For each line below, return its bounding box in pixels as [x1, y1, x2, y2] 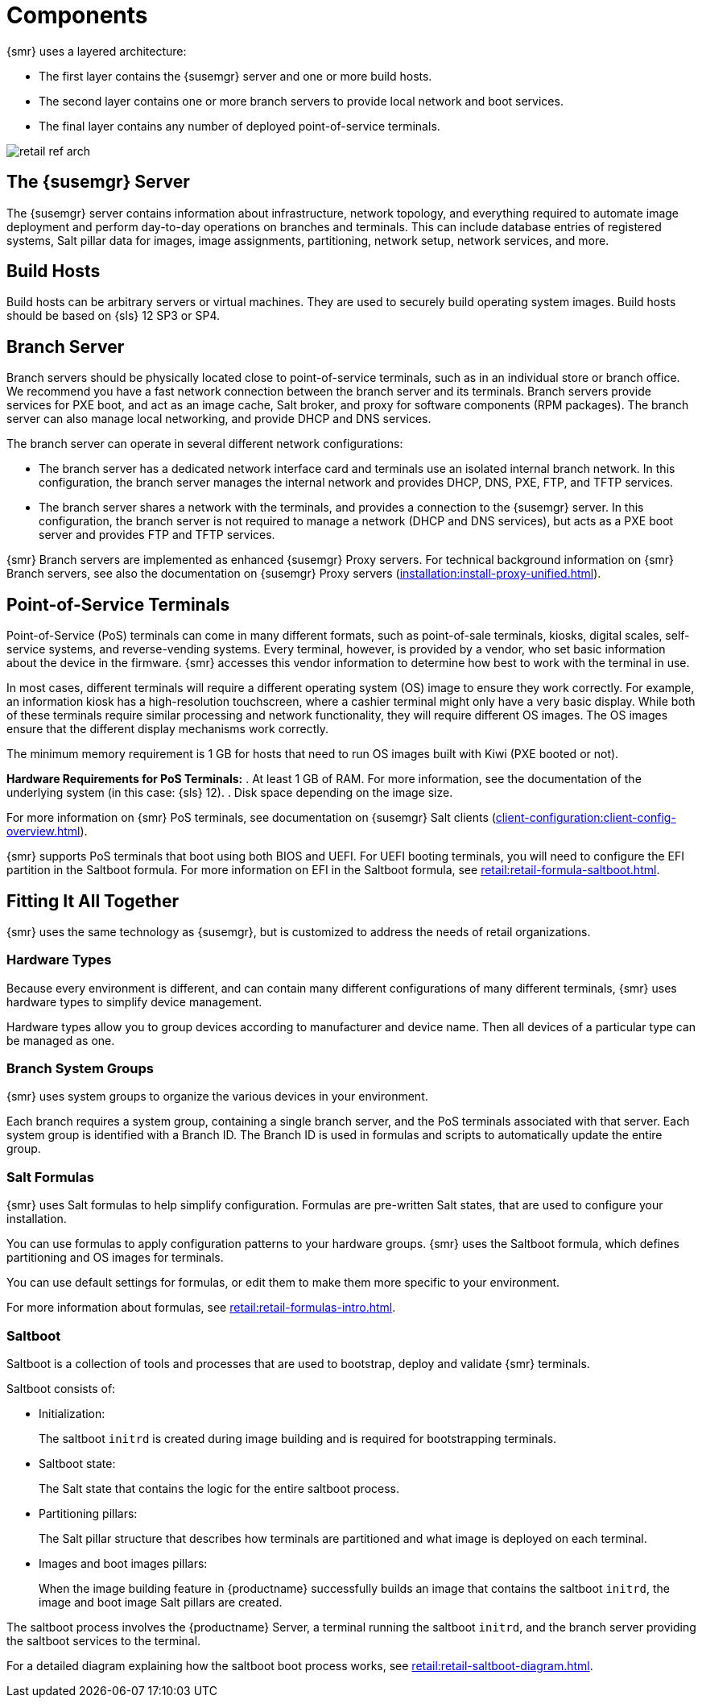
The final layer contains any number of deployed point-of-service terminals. [39, 118, 440, 133]
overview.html [6, 824, 81, 839]
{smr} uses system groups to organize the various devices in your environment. [6, 1089, 428, 1104]
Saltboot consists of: [6, 1381, 116, 1395]
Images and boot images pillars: [39, 1556, 208, 1570]
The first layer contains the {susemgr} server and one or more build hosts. [39, 68, 432, 83]
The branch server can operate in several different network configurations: [6, 437, 403, 451]
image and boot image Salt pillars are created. [39, 1594, 283, 1609]
